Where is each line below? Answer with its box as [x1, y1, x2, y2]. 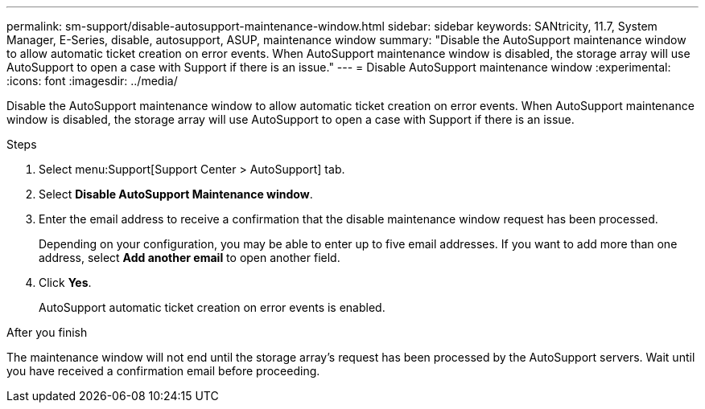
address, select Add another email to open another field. [39, 251, 340, 264]
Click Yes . [39, 276, 92, 289]
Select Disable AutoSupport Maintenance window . [39, 187, 313, 201]
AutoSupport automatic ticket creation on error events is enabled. [39, 301, 385, 314]
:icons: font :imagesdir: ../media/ [6, 74, 178, 88]
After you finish [6, 325, 88, 339]
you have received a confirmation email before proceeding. [6, 364, 320, 378]
